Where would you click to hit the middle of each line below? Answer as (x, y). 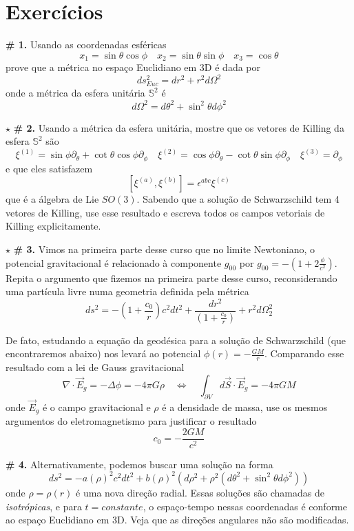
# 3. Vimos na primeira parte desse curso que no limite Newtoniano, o (164, 249)
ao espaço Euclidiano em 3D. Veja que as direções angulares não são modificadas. (177, 520)
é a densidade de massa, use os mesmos (245, 407)
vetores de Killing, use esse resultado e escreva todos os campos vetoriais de (165, 212)
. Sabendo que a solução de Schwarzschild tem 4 (238, 199)
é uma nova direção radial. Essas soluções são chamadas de (200, 492)
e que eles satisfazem (49, 168)
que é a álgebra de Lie (52, 199)
